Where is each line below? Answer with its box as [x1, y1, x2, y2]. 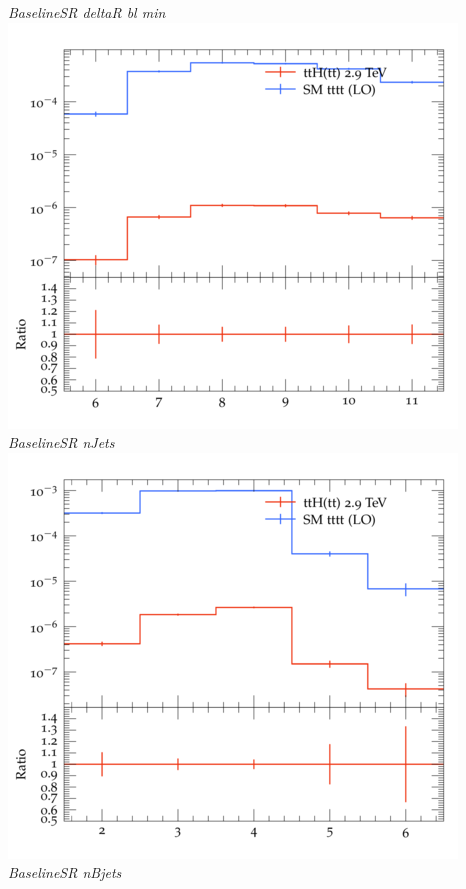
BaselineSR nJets [8, 432, 115, 453]
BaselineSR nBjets [8, 862, 122, 883]
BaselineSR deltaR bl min [8, 2, 166, 22]
